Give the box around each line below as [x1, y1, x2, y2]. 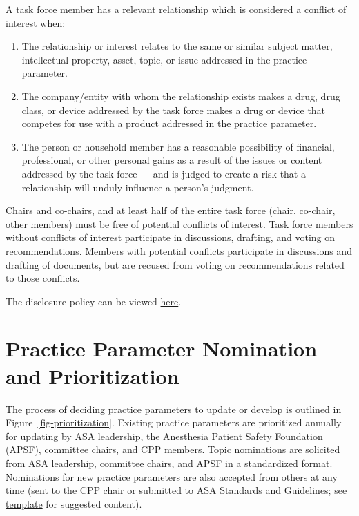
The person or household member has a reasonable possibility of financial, [21, 139, 335, 153]
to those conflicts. [6, 271, 80, 285]
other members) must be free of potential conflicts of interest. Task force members [6, 216, 353, 231]
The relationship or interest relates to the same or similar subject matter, [21, 39, 333, 53]
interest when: [6, 15, 66, 30]
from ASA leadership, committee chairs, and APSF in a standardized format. [6, 455, 333, 470]
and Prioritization [6, 361, 179, 390]
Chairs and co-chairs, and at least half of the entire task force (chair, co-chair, [6, 203, 336, 218]
